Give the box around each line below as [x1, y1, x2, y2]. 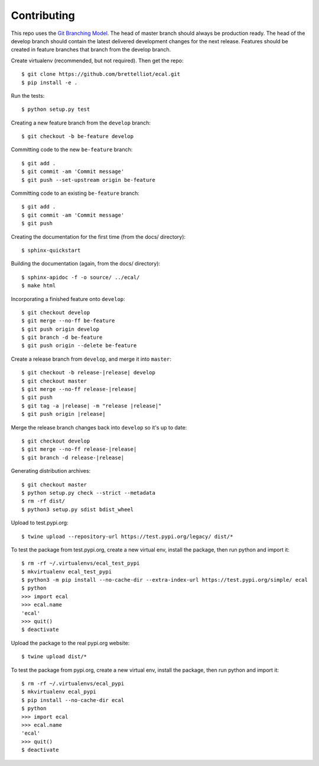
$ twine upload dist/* [21, 653, 87, 660]
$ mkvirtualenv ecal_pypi [21, 688, 97, 696]
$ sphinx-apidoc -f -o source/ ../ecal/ [21, 274, 140, 281]
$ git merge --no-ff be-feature [21, 318, 115, 324]
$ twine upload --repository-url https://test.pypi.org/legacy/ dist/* [21, 533, 233, 540]
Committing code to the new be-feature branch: [11, 146, 133, 153]
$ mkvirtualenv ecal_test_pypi [21, 568, 112, 575]
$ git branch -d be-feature [21, 334, 103, 341]
